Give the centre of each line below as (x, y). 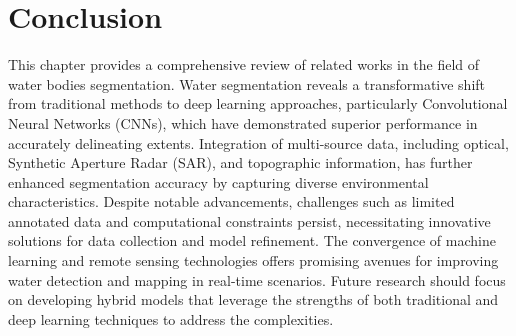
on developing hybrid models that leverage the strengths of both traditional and (253, 299)
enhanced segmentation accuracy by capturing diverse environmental (218, 181)
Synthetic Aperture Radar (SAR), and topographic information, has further (240, 162)
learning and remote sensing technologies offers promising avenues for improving (253, 260)
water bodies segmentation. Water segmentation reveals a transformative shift (247, 83)
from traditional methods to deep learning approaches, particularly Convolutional (258, 103)
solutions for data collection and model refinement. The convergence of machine (252, 240)
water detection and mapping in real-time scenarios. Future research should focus (257, 279)
